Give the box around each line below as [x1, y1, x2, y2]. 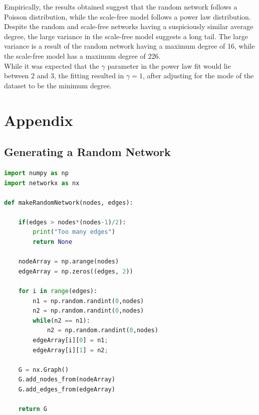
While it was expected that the [4, 60, 99, 71]
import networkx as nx [4, 179, 80, 187]
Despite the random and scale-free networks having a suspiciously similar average [4, 21, 253, 32]
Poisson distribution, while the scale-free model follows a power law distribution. [4, 11, 251, 22]
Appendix [4, 109, 73, 130]
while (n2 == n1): [33, 317, 90, 324]
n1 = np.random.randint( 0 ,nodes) [33, 297, 144, 305]
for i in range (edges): [18, 288, 98, 295]
